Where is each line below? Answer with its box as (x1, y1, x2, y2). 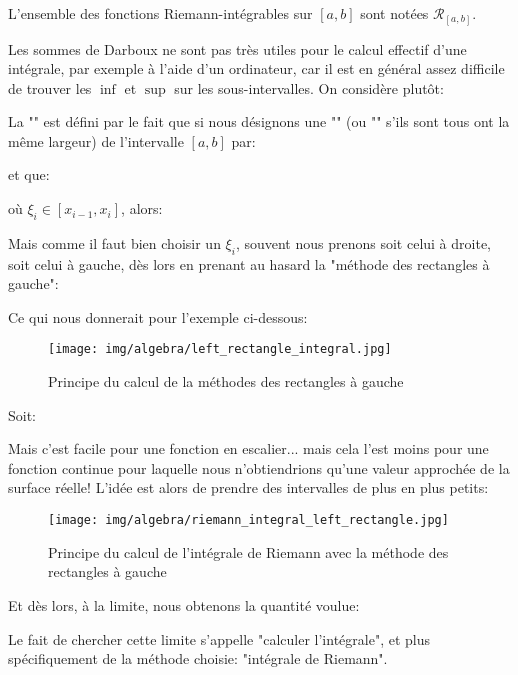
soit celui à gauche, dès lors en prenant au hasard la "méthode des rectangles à (8, 253, 490, 274)
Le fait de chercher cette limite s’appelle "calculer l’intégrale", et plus (8, 628, 430, 649)
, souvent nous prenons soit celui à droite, (235, 232, 491, 253)
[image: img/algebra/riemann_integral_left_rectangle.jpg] (48, 513, 449, 528)
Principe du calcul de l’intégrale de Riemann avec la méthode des (48, 541, 449, 562)
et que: (8, 164, 50, 185)
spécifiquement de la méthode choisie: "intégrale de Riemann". (8, 648, 388, 669)
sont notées (360, 3, 429, 23)
